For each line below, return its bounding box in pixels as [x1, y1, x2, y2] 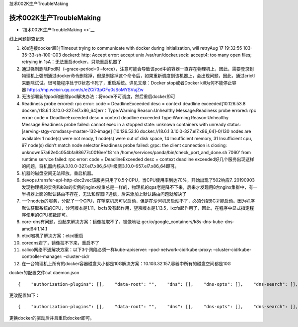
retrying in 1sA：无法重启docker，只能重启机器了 [21, 59, 122, 65]
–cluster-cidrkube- [213, 246, 252, 253]
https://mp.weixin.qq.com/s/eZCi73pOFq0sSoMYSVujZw [27, 87, 144, 93]
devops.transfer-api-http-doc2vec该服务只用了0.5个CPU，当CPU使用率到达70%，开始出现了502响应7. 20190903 [21, 177, 255, 183]
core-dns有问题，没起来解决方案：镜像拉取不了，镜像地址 [21, 219, 141, 225]
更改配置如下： [9, 292, 40, 298]
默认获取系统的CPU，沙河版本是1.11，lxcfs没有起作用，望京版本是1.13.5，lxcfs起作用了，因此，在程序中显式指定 [21, 205, 250, 211]
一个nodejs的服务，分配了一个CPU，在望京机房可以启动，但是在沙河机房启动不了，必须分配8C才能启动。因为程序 [21, 198, 255, 204]
